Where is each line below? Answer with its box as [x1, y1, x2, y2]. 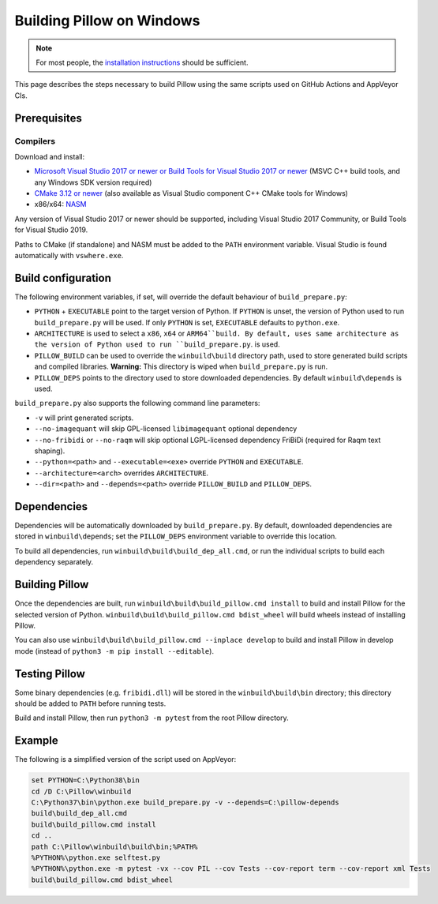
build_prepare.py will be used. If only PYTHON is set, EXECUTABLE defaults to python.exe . [34, 317, 340, 327]
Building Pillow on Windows [14, 12, 200, 29]
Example [14, 734, 58, 748]
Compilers [14, 135, 55, 146]
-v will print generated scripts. [34, 413, 134, 422]
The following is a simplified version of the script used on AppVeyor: [14, 755, 237, 764]
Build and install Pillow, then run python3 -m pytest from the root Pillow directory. [14, 713, 290, 722]
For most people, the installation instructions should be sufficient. [36, 58, 249, 67]
